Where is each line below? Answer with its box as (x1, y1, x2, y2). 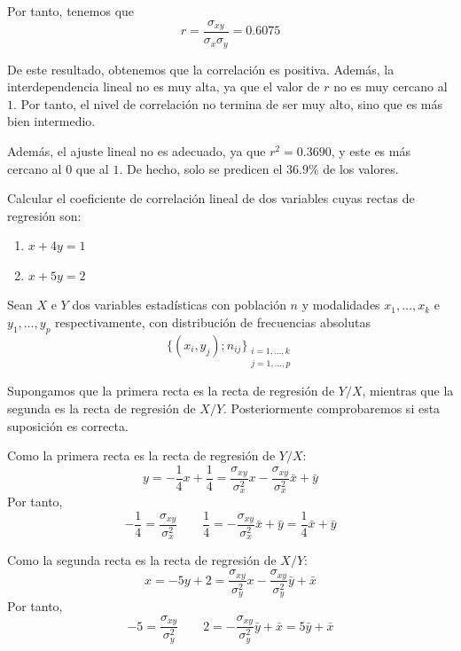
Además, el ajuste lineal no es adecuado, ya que (7, 141, 266, 160)
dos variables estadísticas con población (72, 295, 286, 314)
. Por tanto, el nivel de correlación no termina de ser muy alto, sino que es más (13, 94, 443, 113)
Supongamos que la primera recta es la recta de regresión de (7, 381, 335, 400)
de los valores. (323, 159, 399, 177)
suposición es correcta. (7, 416, 129, 435)
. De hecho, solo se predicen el (119, 159, 283, 177)
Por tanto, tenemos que (7, 2, 135, 20)
